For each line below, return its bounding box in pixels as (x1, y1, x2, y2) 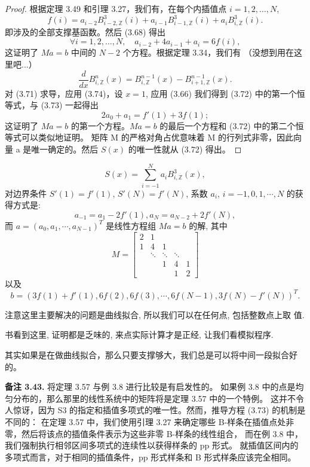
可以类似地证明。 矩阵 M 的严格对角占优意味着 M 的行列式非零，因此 (21, 131, 293, 144)
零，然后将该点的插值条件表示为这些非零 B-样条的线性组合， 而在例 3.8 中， (5, 427, 303, 439)
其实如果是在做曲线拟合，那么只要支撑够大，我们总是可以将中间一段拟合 (5, 348, 289, 361)
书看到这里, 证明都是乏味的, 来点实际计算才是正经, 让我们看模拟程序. (5, 328, 274, 341)
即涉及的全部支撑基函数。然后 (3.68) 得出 (5, 25, 166, 38)
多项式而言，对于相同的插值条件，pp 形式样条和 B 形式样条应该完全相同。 (5, 450, 296, 463)
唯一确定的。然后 (31, 143, 99, 155)
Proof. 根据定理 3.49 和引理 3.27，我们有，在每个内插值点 (5, 2, 227, 14)
